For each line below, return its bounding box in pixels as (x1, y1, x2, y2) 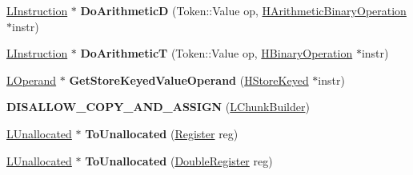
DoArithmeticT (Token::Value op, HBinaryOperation (80, 45, 353, 62)
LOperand (6, 71, 57, 88)
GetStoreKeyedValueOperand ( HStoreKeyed (69, 71, 309, 88)
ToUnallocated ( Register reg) (85, 125, 239, 141)
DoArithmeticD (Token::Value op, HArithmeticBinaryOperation (80, 2, 407, 18)
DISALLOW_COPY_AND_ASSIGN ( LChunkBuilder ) (6, 98, 310, 115)
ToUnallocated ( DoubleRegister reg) (85, 152, 273, 169)
